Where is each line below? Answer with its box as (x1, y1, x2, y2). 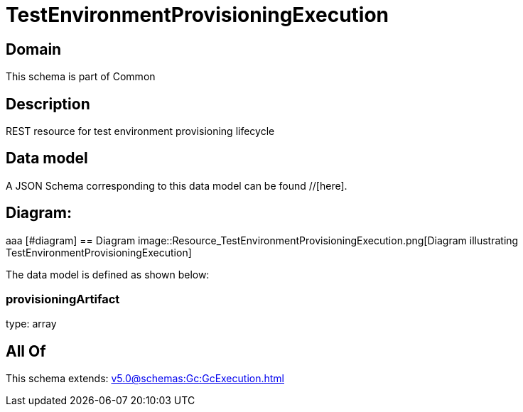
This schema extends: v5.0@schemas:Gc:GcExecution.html (6, 372, 284, 385)
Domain (6, 40, 62, 58)
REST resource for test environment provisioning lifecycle (6, 125, 275, 138)
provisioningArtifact (6, 292, 120, 307)
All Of (6, 342, 46, 360)
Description (6, 94, 90, 113)
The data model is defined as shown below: (6, 268, 210, 281)
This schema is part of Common (6, 70, 156, 83)
